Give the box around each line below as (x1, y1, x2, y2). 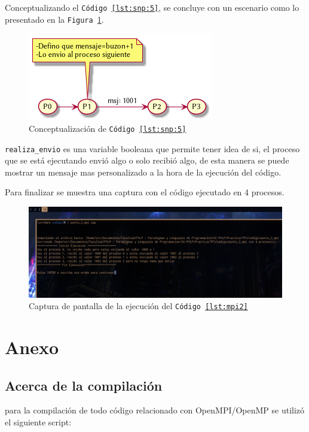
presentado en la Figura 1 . (5, 13, 104, 25)
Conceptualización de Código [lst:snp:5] (29, 122, 186, 134)
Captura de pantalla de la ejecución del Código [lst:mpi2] (29, 300, 248, 312)
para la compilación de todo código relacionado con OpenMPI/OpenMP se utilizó (5, 404, 305, 416)
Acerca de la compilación (5, 376, 163, 394)
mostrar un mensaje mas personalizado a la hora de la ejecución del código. (5, 165, 282, 178)
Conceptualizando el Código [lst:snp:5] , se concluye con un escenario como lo (5, 1, 299, 13)
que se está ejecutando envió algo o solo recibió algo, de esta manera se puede (5, 154, 289, 167)
